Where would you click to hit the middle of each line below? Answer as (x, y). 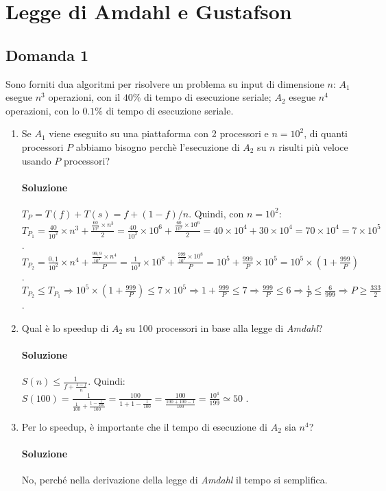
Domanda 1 (47, 55)
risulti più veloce (313, 146)
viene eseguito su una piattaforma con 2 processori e (159, 133)
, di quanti (326, 133)
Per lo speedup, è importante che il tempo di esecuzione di (144, 426)
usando (36, 160)
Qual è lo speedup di (65, 327)
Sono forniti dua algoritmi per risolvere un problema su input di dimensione (165, 83)
